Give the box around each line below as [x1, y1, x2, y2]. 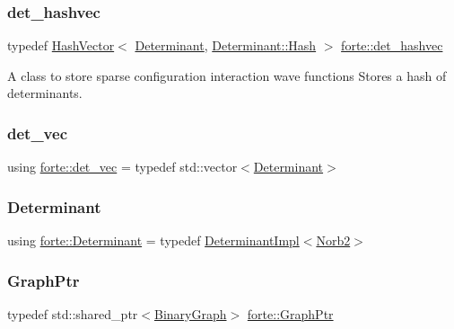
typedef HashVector [7, 36, 115, 55]
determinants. [7, 84, 83, 102]
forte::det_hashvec [341, 36, 443, 55]
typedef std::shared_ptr [7, 304, 138, 323]
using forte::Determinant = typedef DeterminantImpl [7, 231, 300, 250]
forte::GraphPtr [247, 304, 334, 323]
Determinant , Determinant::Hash [135, 36, 317, 55]
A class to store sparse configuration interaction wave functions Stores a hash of [7, 66, 447, 84]
